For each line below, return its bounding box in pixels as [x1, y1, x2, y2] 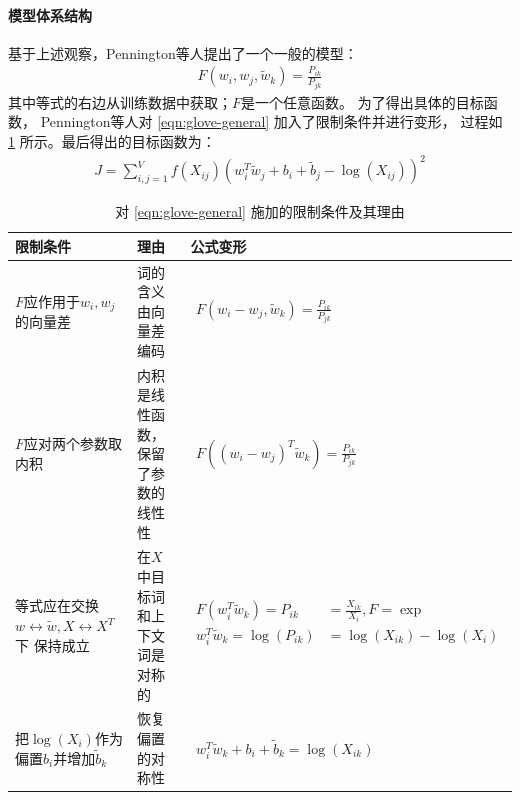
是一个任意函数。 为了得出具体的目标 [241, 91, 484, 112]
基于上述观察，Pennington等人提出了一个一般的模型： [8, 42, 358, 63]
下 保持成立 [15, 634, 90, 655]
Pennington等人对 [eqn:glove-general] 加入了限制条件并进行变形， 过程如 [40, 111, 503, 132]
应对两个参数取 [24, 433, 123, 454]
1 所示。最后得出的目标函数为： [8, 131, 216, 152]
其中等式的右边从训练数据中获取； [8, 91, 232, 112]
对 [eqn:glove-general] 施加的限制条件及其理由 [115, 201, 405, 222]
